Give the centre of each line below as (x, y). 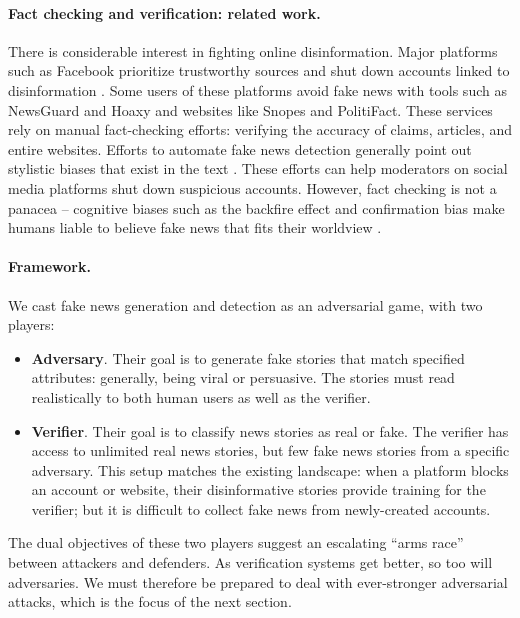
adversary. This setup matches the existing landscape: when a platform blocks (270, 469)
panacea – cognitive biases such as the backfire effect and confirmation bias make (256, 207)
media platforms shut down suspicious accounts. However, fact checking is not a (252, 187)
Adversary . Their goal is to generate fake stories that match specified (248, 357)
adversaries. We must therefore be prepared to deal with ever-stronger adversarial (258, 581)
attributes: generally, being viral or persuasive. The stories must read (243, 377)
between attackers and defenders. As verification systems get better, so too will (250, 562)
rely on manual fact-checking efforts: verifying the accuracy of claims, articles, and (260, 129)
